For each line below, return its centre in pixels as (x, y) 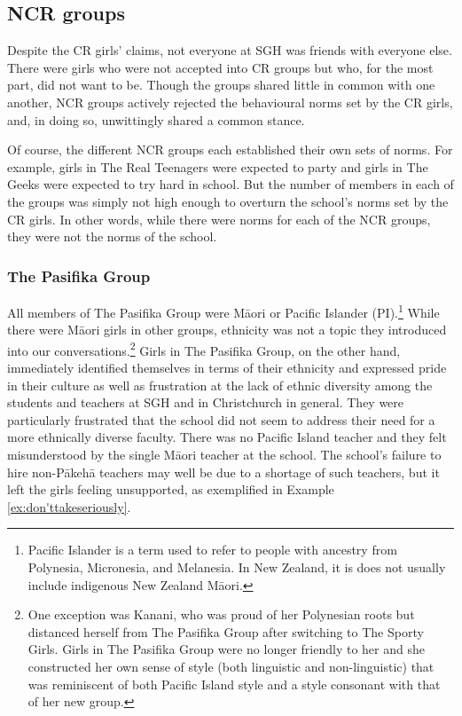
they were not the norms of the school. (112, 236)
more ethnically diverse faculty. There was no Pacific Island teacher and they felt (227, 437)
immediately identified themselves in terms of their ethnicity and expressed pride (227, 368)
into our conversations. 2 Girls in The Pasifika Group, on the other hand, (204, 349)
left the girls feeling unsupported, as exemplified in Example (171, 489)
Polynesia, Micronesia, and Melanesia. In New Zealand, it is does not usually (237, 567)
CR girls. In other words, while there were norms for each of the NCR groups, (219, 219)
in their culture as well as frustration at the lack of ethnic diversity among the (220, 385)
